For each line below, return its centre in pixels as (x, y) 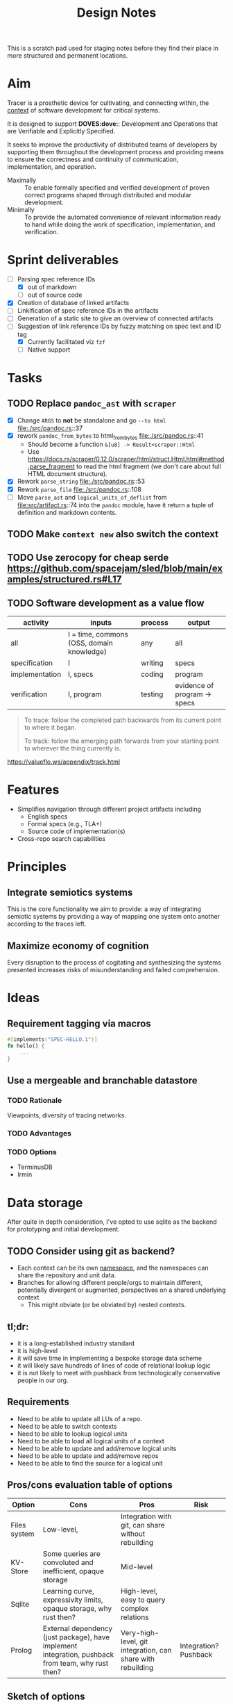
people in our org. (43, 1380)
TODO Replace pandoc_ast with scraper (92, 403)
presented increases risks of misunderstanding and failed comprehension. (113, 970)
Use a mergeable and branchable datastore (102, 1080)
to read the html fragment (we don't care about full (148, 466)
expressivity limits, (73, 1600)
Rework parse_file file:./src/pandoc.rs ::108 (79, 489)
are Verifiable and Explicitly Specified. (61, 131)
